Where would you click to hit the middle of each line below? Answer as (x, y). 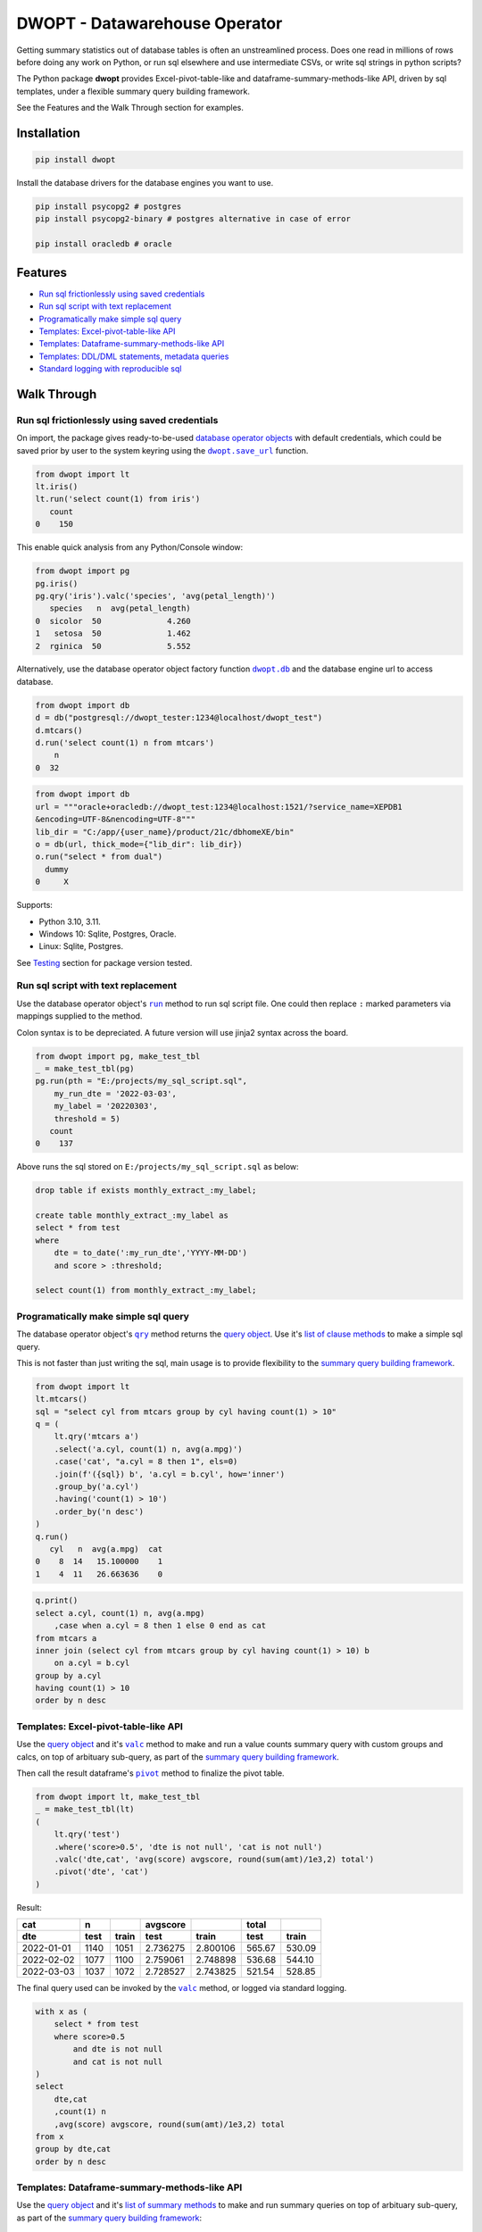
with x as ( (62, 2012)
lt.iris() (57, 487)
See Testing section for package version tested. (104, 962)
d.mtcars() (59, 730)
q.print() (57, 1601)
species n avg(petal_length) (120, 608)
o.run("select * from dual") (99, 857)
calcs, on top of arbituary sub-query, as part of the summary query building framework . (178, 1757)
